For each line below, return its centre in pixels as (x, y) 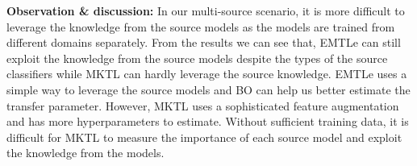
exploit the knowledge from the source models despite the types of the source (197, 58)
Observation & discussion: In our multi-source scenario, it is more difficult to (206, 10)
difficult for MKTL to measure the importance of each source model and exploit (204, 137)
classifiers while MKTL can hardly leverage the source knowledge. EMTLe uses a (207, 74)
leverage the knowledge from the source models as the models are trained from (201, 26)
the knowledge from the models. (85, 153)
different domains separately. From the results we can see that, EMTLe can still (204, 42)
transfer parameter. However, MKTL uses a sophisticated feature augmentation (203, 105)
